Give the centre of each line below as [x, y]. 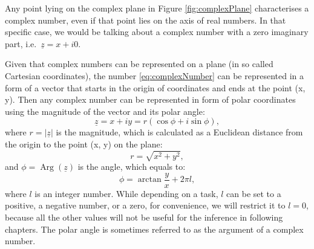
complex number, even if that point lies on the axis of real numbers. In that [146, 20]
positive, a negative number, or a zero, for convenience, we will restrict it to [145, 205]
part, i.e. [21, 43]
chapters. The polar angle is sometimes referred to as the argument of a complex [154, 229]
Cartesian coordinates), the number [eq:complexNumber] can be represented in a [154, 75]
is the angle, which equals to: [132, 167]
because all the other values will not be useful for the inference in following [144, 217]
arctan [149, 180]
